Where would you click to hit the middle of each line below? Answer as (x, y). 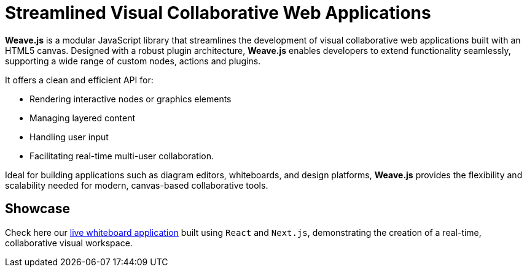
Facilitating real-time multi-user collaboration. (122, 156)
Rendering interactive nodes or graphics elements (131, 99)
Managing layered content (83, 118)
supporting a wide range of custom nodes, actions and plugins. (133, 61)
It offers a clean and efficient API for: (79, 80)
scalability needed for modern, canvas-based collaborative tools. (137, 185)
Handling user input (69, 137)
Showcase (38, 209)
